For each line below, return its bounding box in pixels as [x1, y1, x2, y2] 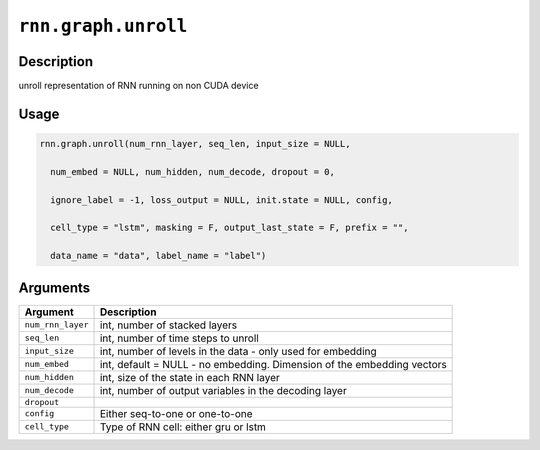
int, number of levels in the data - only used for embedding [99, 344, 377, 358]
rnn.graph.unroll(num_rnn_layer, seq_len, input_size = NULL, [39, 138, 351, 150]
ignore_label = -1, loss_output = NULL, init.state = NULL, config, [50, 194, 394, 205]
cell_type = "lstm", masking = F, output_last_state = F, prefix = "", [50, 222, 409, 234]
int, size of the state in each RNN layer [99, 370, 280, 384]
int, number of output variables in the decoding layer [99, 383, 347, 397]
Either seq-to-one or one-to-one [99, 406, 254, 420]
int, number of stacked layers [99, 318, 238, 332]
